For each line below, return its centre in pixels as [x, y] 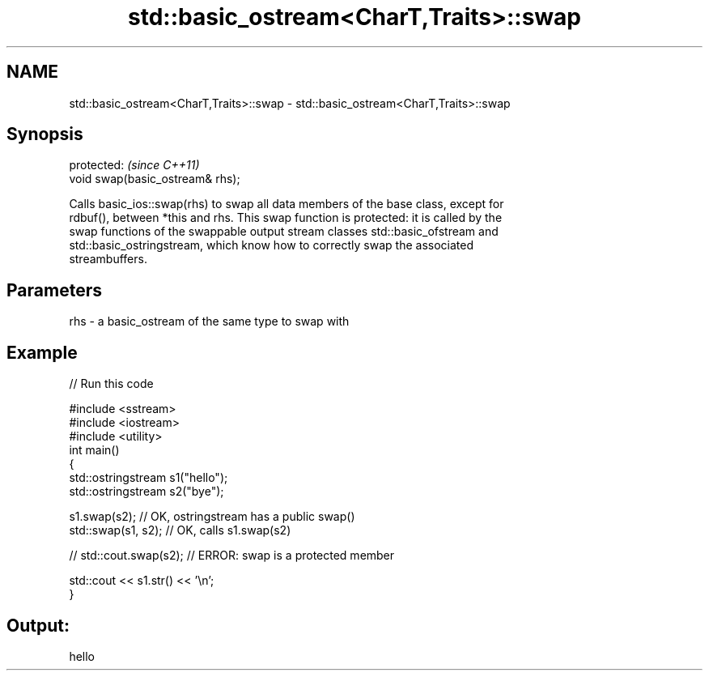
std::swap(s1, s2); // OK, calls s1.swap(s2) [180, 530]
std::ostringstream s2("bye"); [146, 492]
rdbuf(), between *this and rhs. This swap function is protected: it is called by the [286, 218]
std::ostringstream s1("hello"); [149, 478]
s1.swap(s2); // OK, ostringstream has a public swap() [212, 517]
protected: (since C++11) [134, 165]
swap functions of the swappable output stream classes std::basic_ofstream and [284, 232]
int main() [94, 450]
